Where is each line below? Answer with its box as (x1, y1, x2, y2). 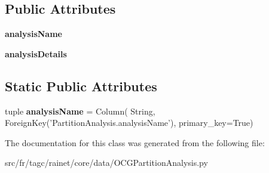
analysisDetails (5, 47, 67, 60)
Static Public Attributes (5, 76, 157, 95)
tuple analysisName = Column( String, (5, 104, 155, 117)
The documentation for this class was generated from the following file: (5, 136, 265, 149)
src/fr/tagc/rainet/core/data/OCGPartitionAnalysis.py (5, 156, 208, 169)
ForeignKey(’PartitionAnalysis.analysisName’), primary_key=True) (5, 116, 253, 129)
